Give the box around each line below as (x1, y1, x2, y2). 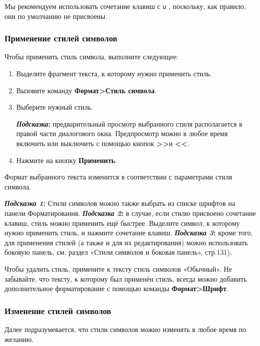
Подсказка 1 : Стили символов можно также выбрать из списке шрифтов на (4, 198, 235, 208)
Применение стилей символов (4, 32, 117, 44)
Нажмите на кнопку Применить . (16, 155, 117, 165)
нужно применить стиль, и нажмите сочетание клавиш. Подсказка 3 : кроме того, (4, 227, 253, 238)
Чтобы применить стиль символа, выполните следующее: (4, 51, 179, 62)
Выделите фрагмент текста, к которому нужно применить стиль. (16, 68, 212, 78)
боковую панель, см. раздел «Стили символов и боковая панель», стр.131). (4, 247, 232, 257)
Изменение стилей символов (4, 304, 111, 317)
